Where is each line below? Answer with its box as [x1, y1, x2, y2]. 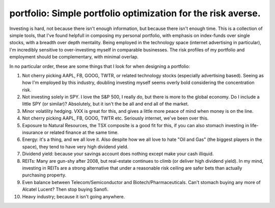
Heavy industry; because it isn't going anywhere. [22, 193, 125, 199]
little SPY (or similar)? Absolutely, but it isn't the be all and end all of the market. [22, 101, 189, 107]
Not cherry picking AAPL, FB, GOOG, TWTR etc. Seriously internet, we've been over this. [22, 115, 209, 122]
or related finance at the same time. [44, 130, 119, 136]
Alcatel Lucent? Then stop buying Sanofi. [22, 186, 109, 193]
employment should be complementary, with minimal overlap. [9, 54, 139, 60]
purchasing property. [22, 172, 66, 178]
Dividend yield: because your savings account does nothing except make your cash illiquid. [22, 151, 214, 157]
